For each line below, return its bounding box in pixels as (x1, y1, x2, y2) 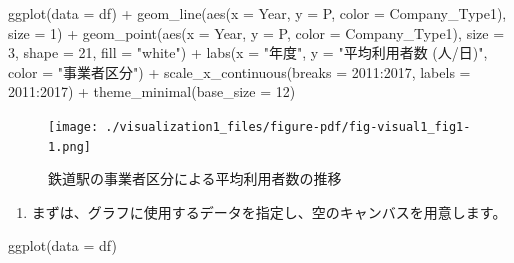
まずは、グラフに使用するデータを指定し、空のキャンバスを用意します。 (31, 201, 507, 222)
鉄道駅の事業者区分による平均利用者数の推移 (48, 168, 342, 189)
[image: (48, 119, 99, 134)
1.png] (48, 139, 91, 154)
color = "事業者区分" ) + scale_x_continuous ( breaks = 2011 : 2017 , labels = (8, 61, 471, 82)
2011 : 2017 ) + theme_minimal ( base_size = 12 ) (8, 81, 296, 102)
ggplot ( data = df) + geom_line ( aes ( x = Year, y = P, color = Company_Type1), (8, 3, 507, 23)
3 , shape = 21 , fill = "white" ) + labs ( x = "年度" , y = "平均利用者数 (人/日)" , (8, 42, 488, 63)
